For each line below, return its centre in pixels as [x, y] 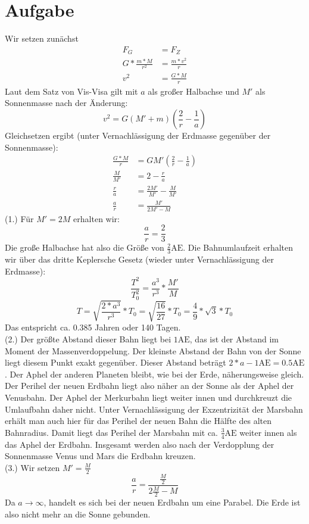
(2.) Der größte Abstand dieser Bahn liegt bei [88, 339]
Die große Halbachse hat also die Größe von [85, 247]
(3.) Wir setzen [32, 467]
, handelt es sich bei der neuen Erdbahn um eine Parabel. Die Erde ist [172, 502]
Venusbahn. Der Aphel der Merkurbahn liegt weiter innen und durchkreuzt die [149, 397]
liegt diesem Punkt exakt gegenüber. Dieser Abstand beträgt [116, 362]
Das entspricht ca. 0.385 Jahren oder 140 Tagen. [93, 327]
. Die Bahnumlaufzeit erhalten [238, 247]
